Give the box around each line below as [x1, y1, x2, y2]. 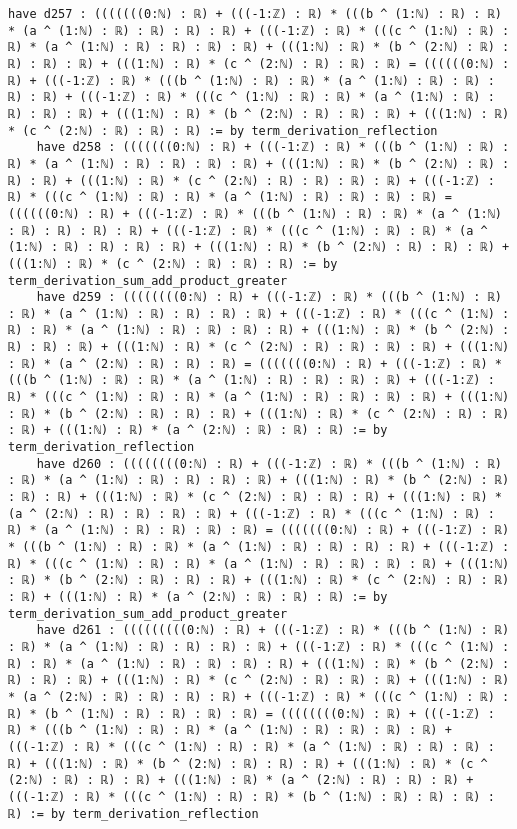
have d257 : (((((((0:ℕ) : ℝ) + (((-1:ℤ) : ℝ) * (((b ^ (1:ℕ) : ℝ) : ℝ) [8, 7, 502, 21]
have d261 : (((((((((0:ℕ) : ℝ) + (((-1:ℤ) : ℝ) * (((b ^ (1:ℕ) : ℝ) [36, 623, 510, 638]
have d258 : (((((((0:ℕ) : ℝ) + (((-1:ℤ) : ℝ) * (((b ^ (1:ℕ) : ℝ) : [36, 140, 510, 155]
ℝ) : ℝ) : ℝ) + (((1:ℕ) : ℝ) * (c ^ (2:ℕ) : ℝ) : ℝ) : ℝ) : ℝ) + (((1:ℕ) [8, 340, 510, 355]
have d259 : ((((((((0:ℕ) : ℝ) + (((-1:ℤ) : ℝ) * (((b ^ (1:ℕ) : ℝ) [36, 290, 502, 305]
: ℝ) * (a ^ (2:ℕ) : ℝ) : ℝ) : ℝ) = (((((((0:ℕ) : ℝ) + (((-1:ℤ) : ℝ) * [8, 356, 502, 371]
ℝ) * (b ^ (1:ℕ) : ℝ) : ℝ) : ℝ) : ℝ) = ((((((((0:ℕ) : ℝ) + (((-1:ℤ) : [8, 706, 495, 721]
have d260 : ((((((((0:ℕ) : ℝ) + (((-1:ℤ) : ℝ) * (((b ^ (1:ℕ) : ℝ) [36, 456, 502, 471]
